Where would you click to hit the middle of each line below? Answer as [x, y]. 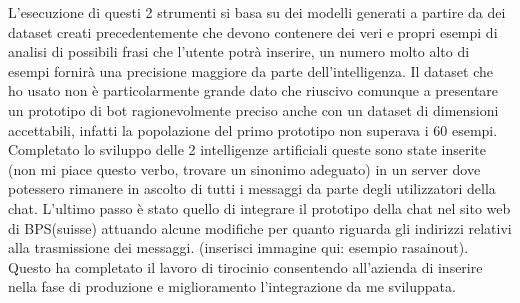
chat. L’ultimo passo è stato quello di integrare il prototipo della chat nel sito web [259, 207]
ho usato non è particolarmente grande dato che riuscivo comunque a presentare [253, 90]
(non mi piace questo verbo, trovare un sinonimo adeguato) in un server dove [244, 168]
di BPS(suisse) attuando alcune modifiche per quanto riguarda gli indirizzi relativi [260, 227]
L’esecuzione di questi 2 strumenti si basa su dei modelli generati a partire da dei [257, 12]
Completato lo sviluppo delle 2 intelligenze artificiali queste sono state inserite [247, 149]
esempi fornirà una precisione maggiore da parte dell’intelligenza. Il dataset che [250, 70]
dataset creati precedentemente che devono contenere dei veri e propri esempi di [253, 31]
